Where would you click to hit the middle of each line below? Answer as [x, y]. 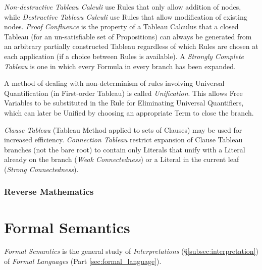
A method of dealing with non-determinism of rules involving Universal [114, 83]
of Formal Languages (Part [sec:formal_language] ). [83, 261]
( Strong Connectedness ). [41, 169]
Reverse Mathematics [49, 192]
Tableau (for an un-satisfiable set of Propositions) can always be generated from [128, 36]
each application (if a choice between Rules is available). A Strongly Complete [124, 56]
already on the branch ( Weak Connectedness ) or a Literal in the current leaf [122, 159]
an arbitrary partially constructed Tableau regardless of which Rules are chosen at [131, 46]
